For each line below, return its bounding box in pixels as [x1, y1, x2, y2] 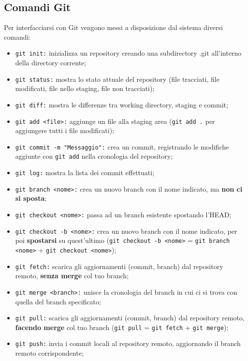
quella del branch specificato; [15, 296, 101, 306]
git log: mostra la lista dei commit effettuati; [15, 167, 155, 178]
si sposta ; [15, 193, 47, 203]
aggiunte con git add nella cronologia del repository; [15, 151, 173, 161]
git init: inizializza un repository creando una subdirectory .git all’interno [15, 48, 242, 58]
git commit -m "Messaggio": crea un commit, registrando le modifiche [15, 141, 229, 151]
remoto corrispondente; [15, 348, 84, 358]
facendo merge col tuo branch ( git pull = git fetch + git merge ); [15, 322, 229, 332]
